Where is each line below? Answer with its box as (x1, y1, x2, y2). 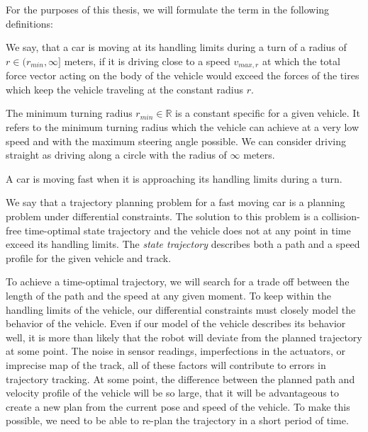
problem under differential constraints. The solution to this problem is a (6, 208, 319, 223)
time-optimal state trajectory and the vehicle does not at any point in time (24, 222, 351, 237)
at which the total (262, 53, 340, 68)
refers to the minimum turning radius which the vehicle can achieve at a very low (6, 120, 359, 135)
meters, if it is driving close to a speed (64, 53, 230, 68)
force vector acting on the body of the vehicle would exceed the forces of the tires (6, 68, 359, 83)
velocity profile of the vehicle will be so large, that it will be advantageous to (6, 385, 339, 400)
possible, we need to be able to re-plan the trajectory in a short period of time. (6, 413, 349, 428)
